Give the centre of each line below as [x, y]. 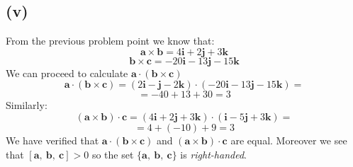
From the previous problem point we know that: [110, 41]
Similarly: [27, 105]
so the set [113, 154]
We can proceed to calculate [67, 73]
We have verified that [52, 140]
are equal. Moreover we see [289, 140]
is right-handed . [213, 154]
